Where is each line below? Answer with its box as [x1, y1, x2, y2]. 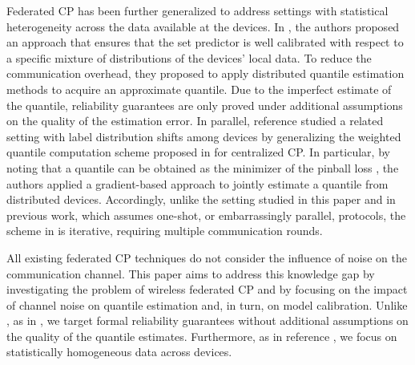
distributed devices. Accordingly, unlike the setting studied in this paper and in [6, 191, 396, 208]
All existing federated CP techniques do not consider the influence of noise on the [6, 249, 407, 266]
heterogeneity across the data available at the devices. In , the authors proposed [6, 18, 400, 34]
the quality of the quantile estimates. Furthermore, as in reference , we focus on [6, 327, 397, 344]
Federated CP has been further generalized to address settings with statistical [6, 2, 389, 18]
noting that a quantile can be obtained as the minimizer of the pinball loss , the [6, 159, 399, 176]
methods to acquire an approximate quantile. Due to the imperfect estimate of [6, 80, 392, 97]
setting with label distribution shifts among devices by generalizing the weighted [6, 128, 401, 144]
